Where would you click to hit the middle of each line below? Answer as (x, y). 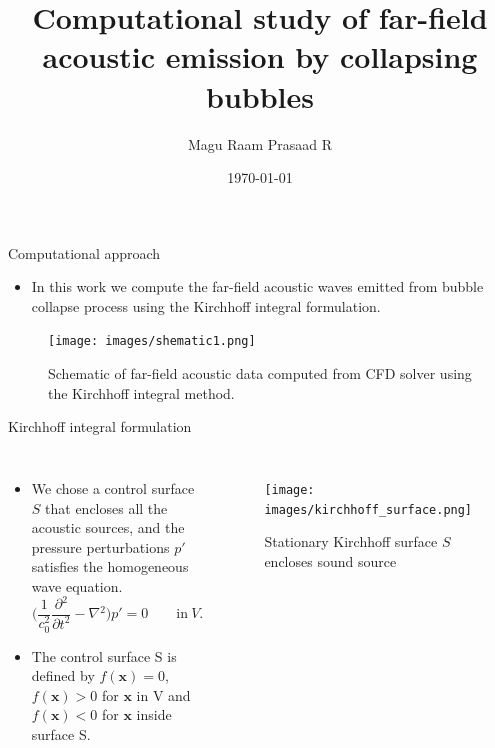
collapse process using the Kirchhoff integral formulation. (206, 305)
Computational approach (84, 252)
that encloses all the (106, 507)
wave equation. (77, 585)
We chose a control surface (113, 487)
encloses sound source (330, 560)
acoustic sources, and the (108, 527)
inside (154, 714)
